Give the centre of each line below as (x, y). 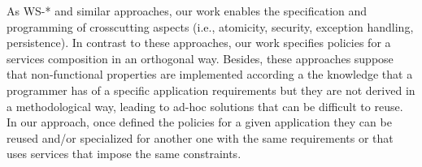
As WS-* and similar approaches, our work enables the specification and (187, 11)
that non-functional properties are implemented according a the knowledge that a (210, 74)
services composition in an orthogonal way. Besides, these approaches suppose (200, 58)
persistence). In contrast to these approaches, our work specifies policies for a (199, 43)
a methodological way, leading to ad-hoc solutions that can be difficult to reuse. (205, 106)
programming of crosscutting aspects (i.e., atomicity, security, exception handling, (210, 26)
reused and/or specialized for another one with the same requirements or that (200, 137)
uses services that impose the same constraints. (124, 154)
